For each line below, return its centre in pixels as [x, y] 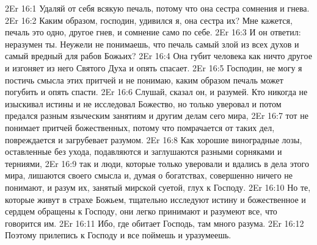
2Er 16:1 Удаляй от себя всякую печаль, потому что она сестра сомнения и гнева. [157, 8]
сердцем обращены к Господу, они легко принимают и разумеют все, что [141, 211]
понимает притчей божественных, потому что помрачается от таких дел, [140, 127]
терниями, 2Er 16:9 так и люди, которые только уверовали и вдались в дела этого [157, 163]
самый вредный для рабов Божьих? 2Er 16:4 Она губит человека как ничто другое [158, 56]
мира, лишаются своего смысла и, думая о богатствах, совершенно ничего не [149, 175]
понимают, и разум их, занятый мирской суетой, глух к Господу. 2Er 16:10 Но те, [158, 187]
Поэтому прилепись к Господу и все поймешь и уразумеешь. [118, 235]
